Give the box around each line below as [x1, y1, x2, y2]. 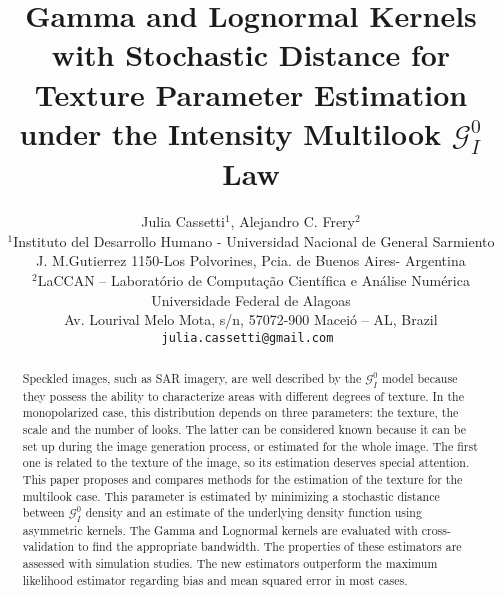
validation [22, 538, 75, 555]
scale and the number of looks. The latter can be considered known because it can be [22, 420, 467, 437]
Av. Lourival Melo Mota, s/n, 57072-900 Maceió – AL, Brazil [64, 309, 438, 330]
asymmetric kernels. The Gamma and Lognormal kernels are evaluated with [22, 521, 418, 538]
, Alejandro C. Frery [230, 211, 355, 232]
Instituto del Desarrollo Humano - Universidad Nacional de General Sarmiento [13, 230, 495, 251]
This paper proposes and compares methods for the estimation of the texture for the [22, 470, 463, 487]
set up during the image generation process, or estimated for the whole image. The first [22, 437, 478, 454]
